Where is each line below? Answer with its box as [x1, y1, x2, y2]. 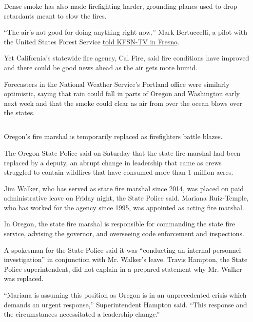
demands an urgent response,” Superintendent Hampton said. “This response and [4, 299, 247, 309]
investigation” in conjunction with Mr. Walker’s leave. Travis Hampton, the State [4, 254, 248, 264]
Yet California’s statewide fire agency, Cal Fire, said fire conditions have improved [4, 53, 250, 63]
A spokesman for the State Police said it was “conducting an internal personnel [4, 244, 241, 255]
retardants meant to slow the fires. [4, 10, 107, 20]
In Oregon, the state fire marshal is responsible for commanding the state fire [4, 219, 235, 229]
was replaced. [4, 273, 44, 283]
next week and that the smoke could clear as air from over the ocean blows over [4, 98, 242, 108]
